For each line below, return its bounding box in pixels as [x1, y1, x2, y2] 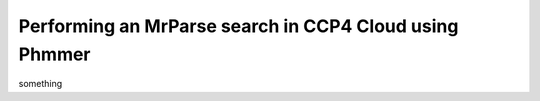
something [18, 78, 63, 90]
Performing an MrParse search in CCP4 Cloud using [18, 15, 459, 37]
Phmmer [18, 43, 91, 65]
